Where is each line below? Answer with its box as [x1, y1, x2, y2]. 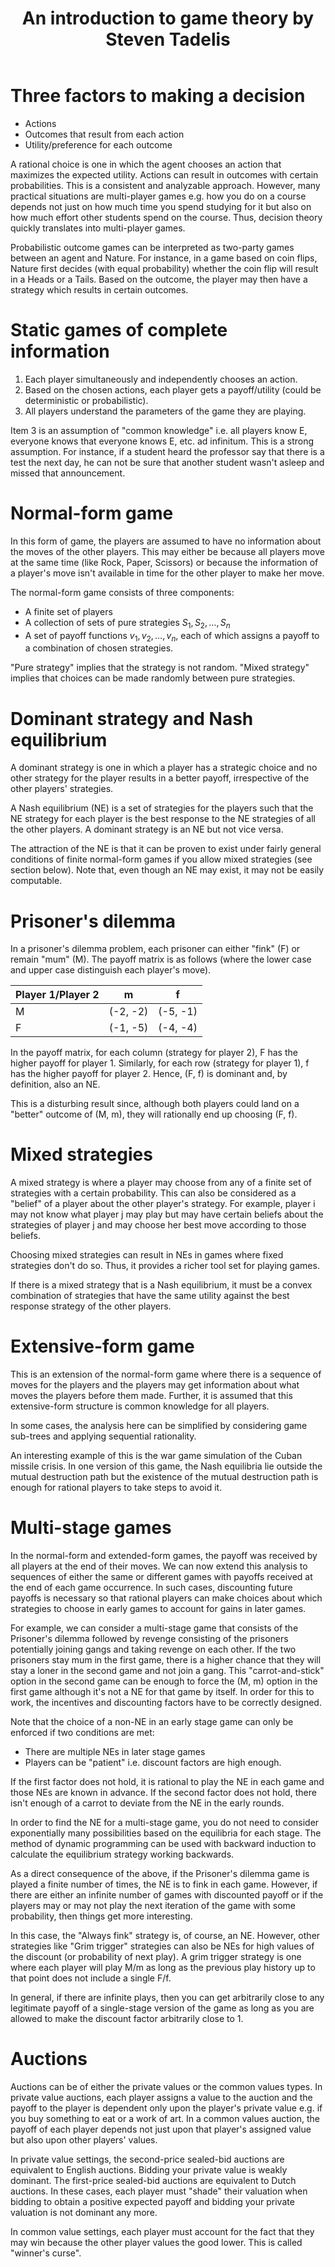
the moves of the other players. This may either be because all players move [10, 545, 325, 557]
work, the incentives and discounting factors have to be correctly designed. [10, 1697, 322, 1709]
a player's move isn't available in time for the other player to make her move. [10, 567, 325, 579]
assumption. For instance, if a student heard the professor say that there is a [10, 445, 325, 457]
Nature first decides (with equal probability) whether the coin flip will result [10, 262, 319, 274]
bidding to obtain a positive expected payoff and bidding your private [10, 2196, 295, 2208]
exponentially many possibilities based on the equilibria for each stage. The [10, 1827, 322, 1839]
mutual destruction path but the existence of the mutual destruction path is [10, 1471, 319, 1483]
